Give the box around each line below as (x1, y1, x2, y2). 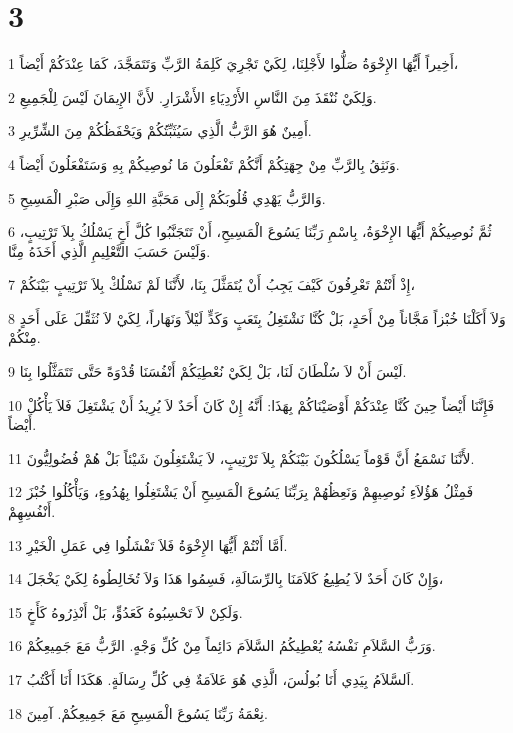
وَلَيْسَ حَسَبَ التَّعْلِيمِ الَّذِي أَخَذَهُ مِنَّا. (8, 240, 211, 261)
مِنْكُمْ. (8, 327, 41, 348)
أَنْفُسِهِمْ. (8, 501, 56, 522)
